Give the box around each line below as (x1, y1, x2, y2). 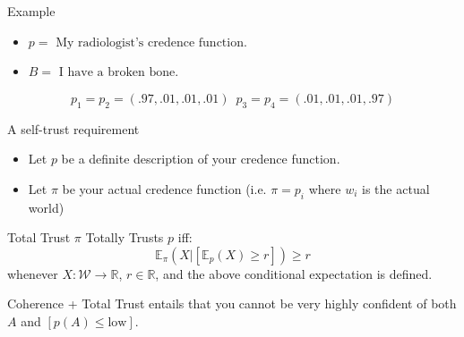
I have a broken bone (58, 66, 176, 80)
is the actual (362, 179, 430, 198)
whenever (7, 264, 58, 282)
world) (28, 198, 64, 216)
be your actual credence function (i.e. (62, 179, 267, 198)
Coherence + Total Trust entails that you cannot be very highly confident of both (7, 294, 457, 313)
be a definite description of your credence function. (61, 149, 340, 168)
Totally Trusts (85, 228, 164, 247)
